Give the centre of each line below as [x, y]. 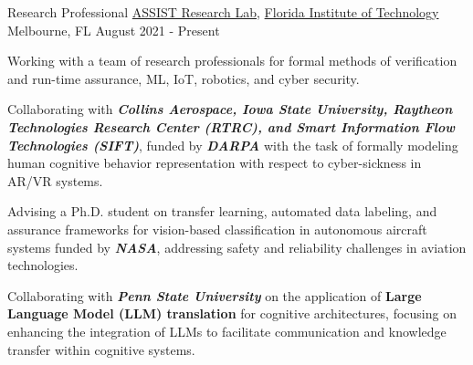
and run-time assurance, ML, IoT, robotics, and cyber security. [184, 78]
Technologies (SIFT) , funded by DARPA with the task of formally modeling [233, 145]
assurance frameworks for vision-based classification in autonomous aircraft [217, 229]
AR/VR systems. [55, 180]
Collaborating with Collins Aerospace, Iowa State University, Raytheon [230, 109]
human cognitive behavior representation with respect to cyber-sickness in [215, 163]
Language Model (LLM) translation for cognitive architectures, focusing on [232, 313]
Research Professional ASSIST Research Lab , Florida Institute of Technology [223, 12]
